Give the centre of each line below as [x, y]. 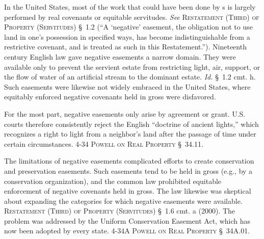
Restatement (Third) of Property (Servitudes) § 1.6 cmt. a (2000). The [120, 211]
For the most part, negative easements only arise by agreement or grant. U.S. [125, 113]
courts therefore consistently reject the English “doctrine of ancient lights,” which [131, 124]
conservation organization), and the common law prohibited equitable [113, 181]
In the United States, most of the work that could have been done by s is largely [130, 7]
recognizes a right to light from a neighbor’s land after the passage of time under [130, 134]
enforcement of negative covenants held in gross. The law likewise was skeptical [128, 191]
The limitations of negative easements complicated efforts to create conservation [129, 161]
